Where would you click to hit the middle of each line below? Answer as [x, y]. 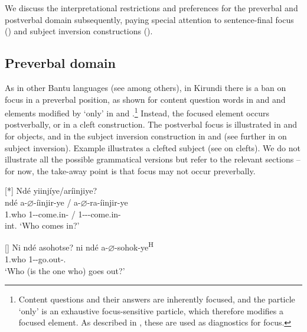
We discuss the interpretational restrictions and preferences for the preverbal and [151, 8]
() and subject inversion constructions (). [79, 31]
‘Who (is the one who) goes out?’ [65, 270]
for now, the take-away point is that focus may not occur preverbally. [130, 170]
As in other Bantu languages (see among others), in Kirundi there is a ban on [146, 87]
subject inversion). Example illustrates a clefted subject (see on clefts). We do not [153, 147]
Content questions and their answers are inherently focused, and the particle [157, 299]
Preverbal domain [60, 63]
